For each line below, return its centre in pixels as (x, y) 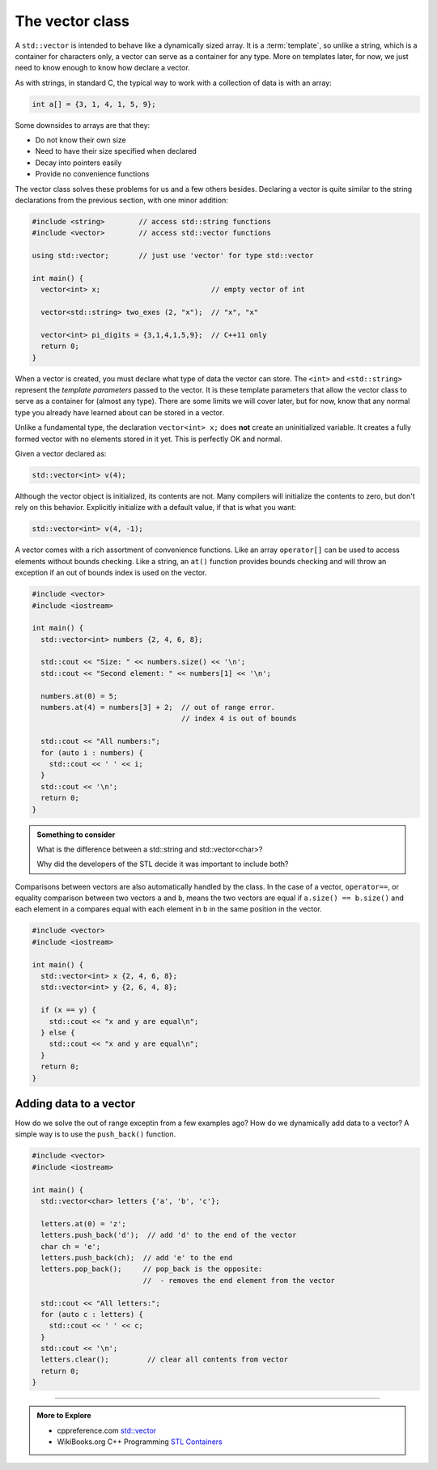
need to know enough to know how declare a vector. (102, 68)
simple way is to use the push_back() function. (95, 1134)
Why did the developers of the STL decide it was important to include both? (163, 864)
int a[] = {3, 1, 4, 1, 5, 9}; (94, 104)
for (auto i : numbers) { (92, 752)
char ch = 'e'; (71, 1246)
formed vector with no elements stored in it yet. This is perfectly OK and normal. (148, 439)
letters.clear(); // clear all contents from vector (165, 1360)
